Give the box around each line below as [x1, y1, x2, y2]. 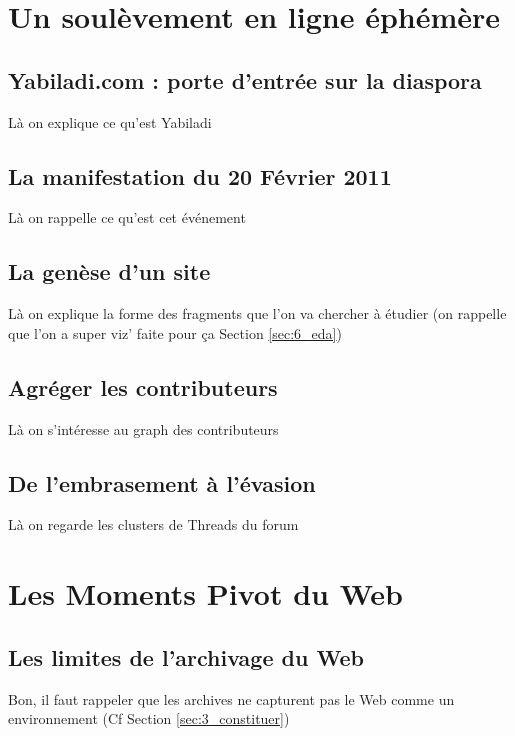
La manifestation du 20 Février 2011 [8, 160, 392, 191]
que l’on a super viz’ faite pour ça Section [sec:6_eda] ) [8, 322, 342, 343]
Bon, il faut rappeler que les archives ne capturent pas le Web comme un [8, 688, 455, 709]
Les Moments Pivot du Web [8, 573, 403, 614]
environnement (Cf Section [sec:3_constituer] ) [8, 708, 290, 729]
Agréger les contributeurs [8, 371, 278, 402]
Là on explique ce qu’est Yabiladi [8, 111, 212, 132]
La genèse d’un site [8, 256, 211, 287]
